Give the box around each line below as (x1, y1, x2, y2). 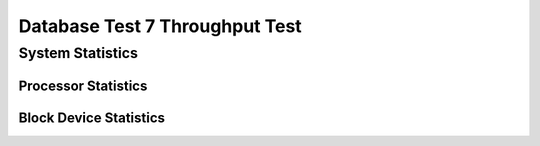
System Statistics (18, 44, 139, 62)
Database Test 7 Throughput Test (18, 15, 302, 37)
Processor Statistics (18, 77, 148, 94)
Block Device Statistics (18, 109, 165, 126)
